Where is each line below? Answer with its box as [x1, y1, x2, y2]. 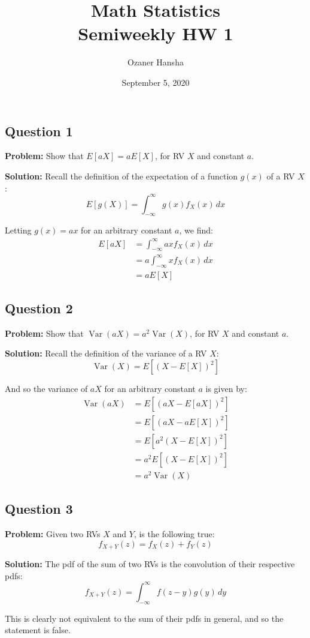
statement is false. [5, 624, 71, 636]
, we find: [179, 224, 213, 236]
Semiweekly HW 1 [78, 21, 233, 46]
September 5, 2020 [121, 76, 190, 88]
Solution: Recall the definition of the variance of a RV [5, 347, 207, 360]
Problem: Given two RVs [5, 528, 101, 540]
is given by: [205, 382, 247, 395]
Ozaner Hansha [127, 56, 184, 68]
